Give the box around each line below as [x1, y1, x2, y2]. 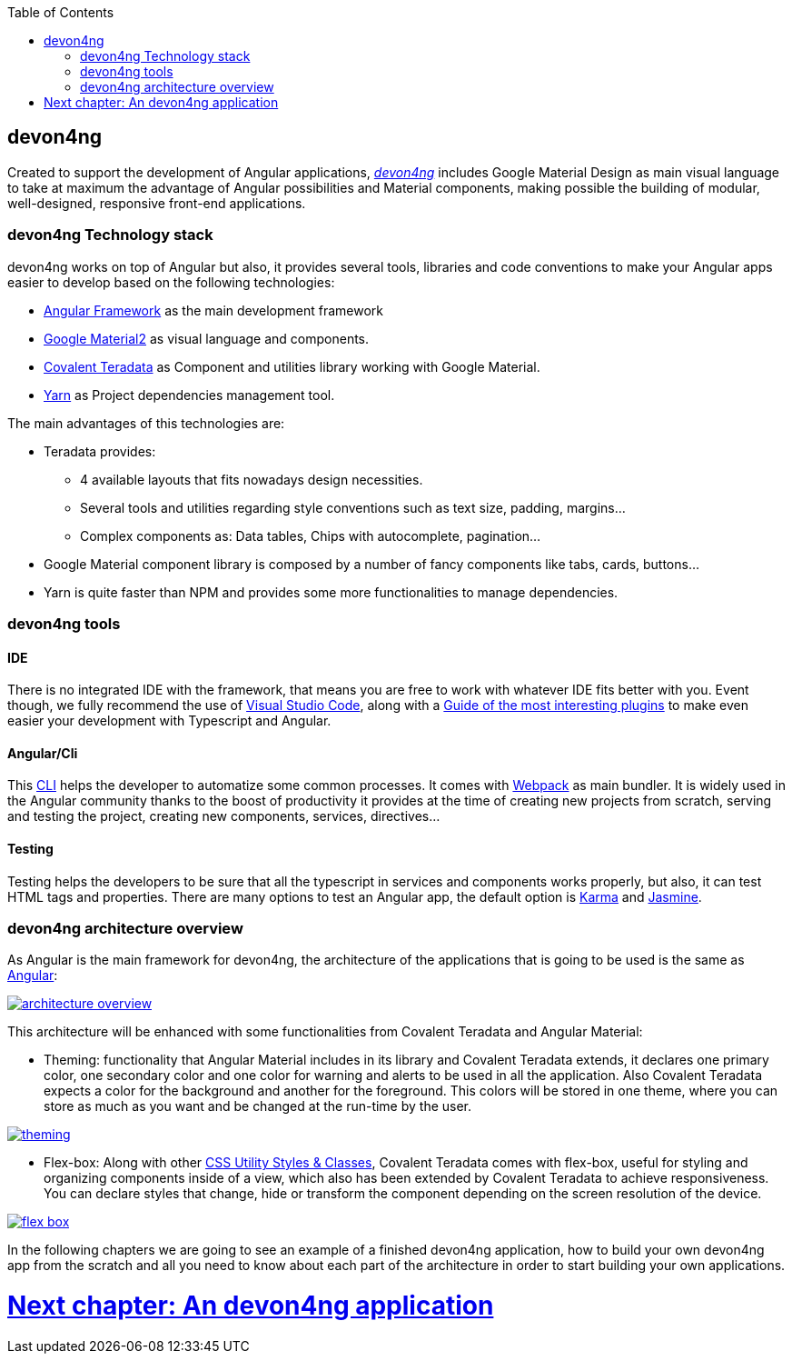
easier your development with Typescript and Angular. [7, 713, 332, 729]
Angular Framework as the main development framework [44, 302, 384, 318]
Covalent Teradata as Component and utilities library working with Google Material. [44, 358, 540, 375]
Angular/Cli [7, 745, 78, 761]
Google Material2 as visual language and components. [44, 330, 370, 346]
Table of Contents [7, 5, 114, 20]
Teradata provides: [44, 443, 156, 459]
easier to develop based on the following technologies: [7, 274, 335, 290]
